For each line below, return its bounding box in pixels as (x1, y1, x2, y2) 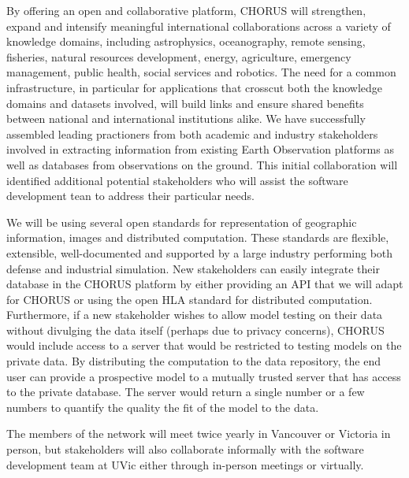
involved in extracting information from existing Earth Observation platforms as (6, 141, 394, 157)
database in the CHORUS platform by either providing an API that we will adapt (6, 276, 403, 292)
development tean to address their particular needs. (6, 187, 255, 204)
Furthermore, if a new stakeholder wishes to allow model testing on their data (6, 306, 383, 323)
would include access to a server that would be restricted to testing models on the (6, 337, 402, 354)
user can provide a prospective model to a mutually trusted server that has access (6, 368, 401, 384)
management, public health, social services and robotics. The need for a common (6, 64, 396, 80)
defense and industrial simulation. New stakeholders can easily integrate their (6, 260, 380, 276)
